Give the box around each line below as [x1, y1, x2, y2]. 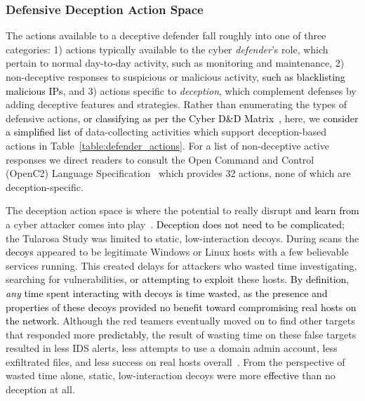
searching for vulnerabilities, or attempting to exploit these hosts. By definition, [6, 272, 350, 287]
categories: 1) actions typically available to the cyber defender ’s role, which [6, 41, 328, 56]
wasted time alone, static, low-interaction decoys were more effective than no [6, 368, 336, 383]
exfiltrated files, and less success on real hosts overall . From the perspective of [6, 354, 345, 369]
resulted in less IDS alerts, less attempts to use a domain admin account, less [6, 341, 338, 355]
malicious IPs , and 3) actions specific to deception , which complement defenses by [6, 83, 357, 98]
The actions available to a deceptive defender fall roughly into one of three [6, 28, 326, 43]
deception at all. [6, 382, 75, 397]
